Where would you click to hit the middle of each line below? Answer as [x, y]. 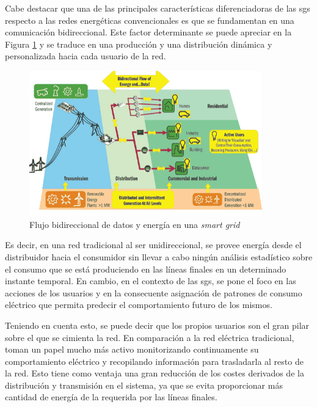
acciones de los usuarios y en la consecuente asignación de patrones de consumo [154, 292]
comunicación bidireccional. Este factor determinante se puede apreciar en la [148, 32]
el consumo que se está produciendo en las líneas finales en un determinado [146, 269]
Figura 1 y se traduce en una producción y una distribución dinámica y [139, 44]
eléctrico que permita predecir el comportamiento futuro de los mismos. [139, 305]
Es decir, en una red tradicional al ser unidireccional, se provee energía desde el [153, 245]
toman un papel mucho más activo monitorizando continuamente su [132, 349]
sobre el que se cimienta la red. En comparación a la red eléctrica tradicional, [150, 337]
